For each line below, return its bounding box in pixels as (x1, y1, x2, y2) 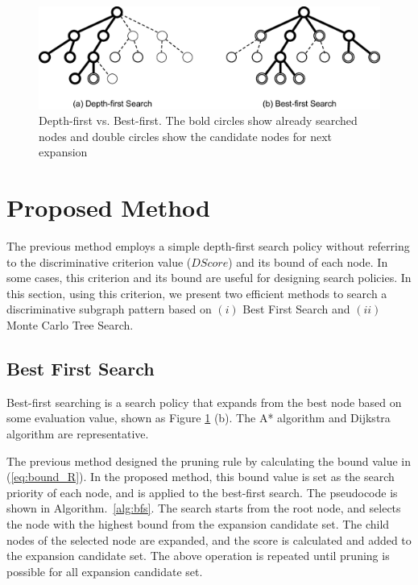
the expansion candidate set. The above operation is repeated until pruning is (6, 547, 390, 564)
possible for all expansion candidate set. (6, 562, 203, 579)
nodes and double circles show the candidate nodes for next (39, 127, 332, 144)
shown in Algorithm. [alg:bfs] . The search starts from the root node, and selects (6, 500, 401, 517)
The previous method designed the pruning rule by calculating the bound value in (6, 452, 411, 469)
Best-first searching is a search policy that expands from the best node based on (6, 393, 402, 410)
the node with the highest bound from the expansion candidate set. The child (6, 515, 390, 532)
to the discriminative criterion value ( (6, 253, 192, 270)
